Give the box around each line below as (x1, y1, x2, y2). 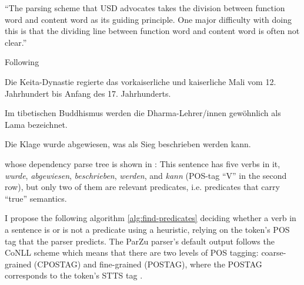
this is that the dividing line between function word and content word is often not (5, 25, 300, 37)
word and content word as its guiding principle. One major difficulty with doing (5, 13, 292, 25)
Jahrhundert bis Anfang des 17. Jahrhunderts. (5, 87, 171, 99)
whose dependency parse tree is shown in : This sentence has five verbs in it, (5, 157, 280, 169)
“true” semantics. (5, 192, 67, 204)
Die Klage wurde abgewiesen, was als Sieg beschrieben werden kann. (5, 138, 251, 150)
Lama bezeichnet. (5, 118, 68, 130)
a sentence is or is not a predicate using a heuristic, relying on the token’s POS (5, 223, 290, 235)
